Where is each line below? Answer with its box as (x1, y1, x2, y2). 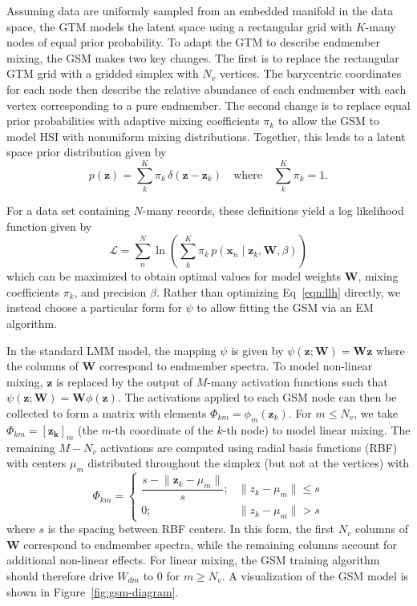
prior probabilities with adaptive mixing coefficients (6, 112, 260, 129)
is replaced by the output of (56, 373, 193, 390)
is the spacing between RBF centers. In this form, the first (47, 520, 334, 537)
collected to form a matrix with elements (6, 405, 207, 421)
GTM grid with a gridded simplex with (6, 65, 199, 82)
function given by (6, 217, 92, 234)
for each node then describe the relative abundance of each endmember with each (6, 80, 407, 97)
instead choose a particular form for (6, 299, 182, 316)
